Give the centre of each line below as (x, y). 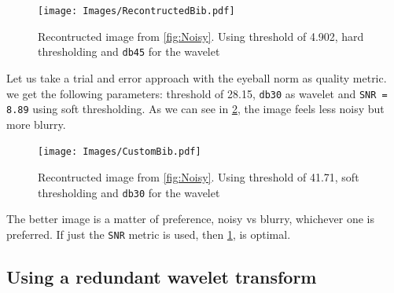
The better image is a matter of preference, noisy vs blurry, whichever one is (190, 219)
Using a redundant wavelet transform (162, 276)
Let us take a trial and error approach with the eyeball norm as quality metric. (197, 77)
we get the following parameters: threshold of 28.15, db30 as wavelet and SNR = (197, 93)
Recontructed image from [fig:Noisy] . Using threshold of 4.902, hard (201, 36)
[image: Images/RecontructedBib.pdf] (136, 11)
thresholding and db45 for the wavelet (129, 51)
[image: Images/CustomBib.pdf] (120, 152)
